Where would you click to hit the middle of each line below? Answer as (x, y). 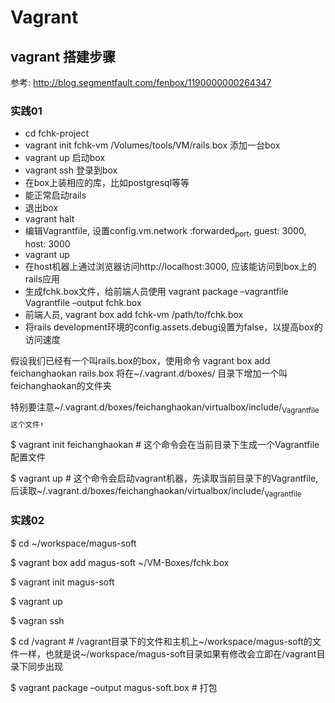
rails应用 (42, 279)
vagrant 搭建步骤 (63, 56)
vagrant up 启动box (65, 158)
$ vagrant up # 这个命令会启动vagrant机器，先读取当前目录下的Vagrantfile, (164, 478)
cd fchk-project (56, 133)
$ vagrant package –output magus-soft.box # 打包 (114, 687)
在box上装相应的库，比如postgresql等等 (107, 183)
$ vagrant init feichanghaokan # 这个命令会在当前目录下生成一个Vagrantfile (165, 444)
